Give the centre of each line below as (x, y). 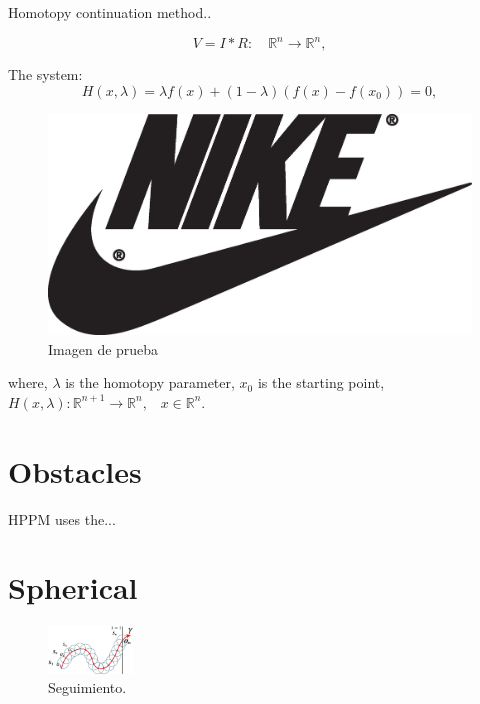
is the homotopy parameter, (150, 382)
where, (28, 382)
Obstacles (75, 470)
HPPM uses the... (62, 518)
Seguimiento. (87, 687)
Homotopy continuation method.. (110, 12)
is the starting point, (321, 382)
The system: (45, 74)
